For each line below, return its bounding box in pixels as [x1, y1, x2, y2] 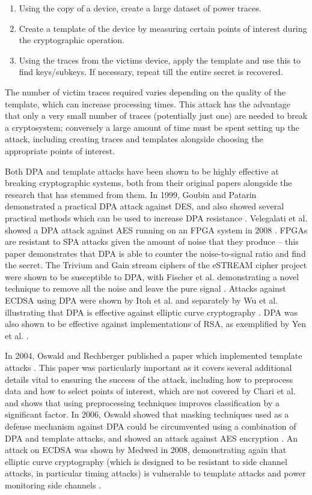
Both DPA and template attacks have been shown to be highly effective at [5, 164, 279, 177]
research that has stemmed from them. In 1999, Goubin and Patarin [5, 188, 257, 200]
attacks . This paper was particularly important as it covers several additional [5, 361, 292, 374]
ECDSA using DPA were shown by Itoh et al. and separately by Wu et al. [5, 294, 278, 307]
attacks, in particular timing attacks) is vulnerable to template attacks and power [5, 467, 306, 479]
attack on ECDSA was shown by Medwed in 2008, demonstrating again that [5, 443, 287, 456]
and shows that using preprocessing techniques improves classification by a [5, 396, 280, 409]
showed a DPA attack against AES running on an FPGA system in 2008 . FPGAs [5, 223, 308, 236]
